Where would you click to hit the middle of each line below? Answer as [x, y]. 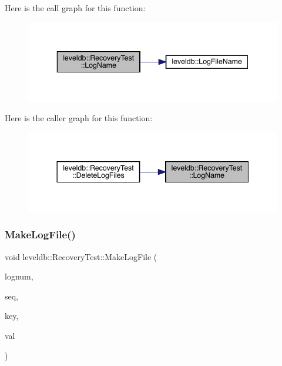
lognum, [19, 276]
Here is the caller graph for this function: [79, 118]
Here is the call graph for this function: [75, 8]
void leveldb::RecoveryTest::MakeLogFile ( [81, 256]
